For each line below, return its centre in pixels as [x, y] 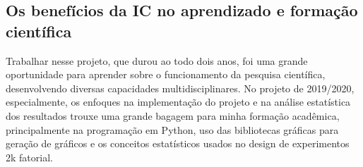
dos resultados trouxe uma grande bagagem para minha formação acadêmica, [173, 115]
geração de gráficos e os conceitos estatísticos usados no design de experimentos [178, 143]
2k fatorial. [29, 157]
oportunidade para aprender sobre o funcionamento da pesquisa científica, [166, 74]
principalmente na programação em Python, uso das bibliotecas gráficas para [172, 129]
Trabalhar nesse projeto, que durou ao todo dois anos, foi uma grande [157, 60]
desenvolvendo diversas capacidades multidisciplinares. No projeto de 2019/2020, [180, 88]
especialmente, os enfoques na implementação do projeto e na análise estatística [178, 102]
